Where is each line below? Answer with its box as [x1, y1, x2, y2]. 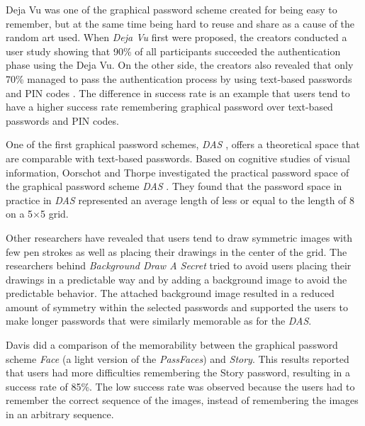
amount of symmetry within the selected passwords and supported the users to [6, 299, 348, 314]
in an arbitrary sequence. [6, 407, 114, 422]
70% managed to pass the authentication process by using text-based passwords [6, 71, 352, 86]
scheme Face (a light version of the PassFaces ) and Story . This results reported [6, 351, 349, 366]
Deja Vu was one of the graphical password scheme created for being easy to [6, 2, 337, 16]
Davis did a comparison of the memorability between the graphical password [6, 337, 338, 352]
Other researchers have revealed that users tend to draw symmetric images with [6, 230, 353, 245]
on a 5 [6, 206, 33, 221]
